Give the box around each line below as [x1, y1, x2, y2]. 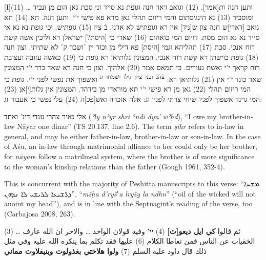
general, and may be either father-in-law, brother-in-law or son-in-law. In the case [4, 131, 261, 141]
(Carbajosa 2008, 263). [4, 208, 75, 219]
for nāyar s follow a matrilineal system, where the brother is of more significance [4, 150, 255, 161]
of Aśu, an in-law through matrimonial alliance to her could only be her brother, [4, 141, 257, 151]
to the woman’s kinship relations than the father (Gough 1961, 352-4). [4, 161, 225, 171]
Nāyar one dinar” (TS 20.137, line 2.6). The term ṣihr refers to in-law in [17, 121, 244, 132]
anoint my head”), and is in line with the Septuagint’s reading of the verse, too [4, 198, 253, 209]
